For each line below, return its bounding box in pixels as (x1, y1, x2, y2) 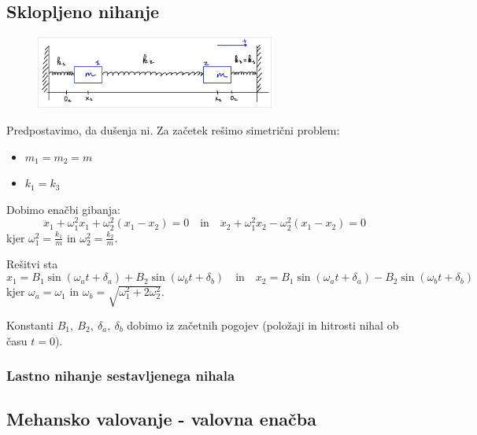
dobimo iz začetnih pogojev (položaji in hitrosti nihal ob (127, 317, 399, 333)
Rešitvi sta (6, 256, 58, 272)
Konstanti (6, 317, 54, 333)
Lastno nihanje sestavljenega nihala (6, 366, 235, 385)
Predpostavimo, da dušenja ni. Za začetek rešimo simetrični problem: (6, 122, 340, 138)
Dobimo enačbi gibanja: (6, 201, 120, 217)
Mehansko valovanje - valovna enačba (6, 407, 316, 431)
